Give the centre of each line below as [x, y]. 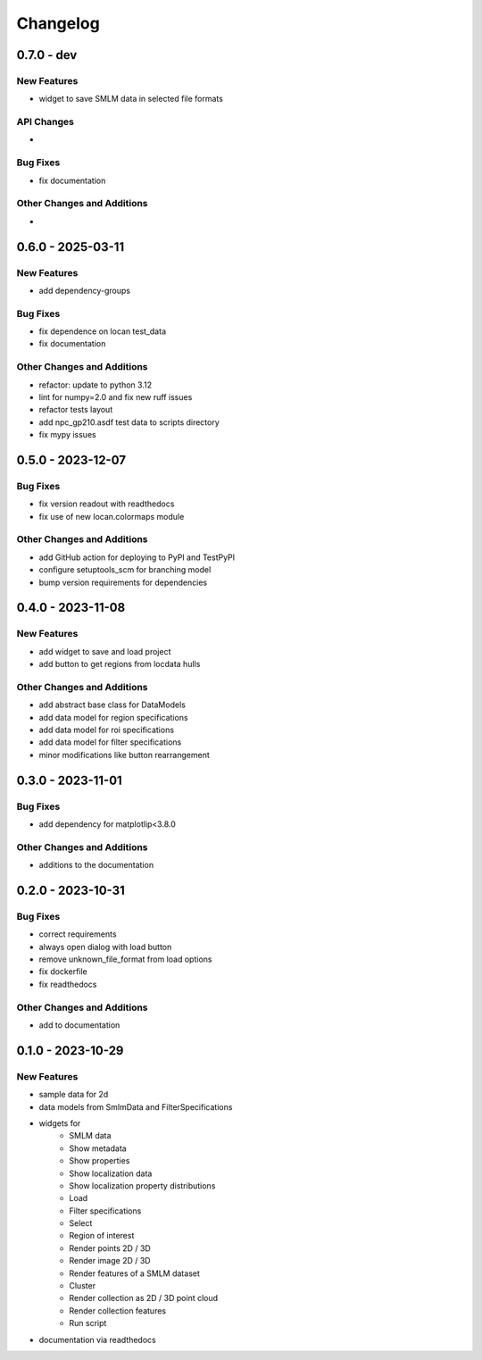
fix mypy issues [68, 435]
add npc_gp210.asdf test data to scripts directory [129, 422]
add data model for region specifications [113, 717]
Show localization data [111, 1173]
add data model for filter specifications [110, 742]
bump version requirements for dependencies [123, 582]
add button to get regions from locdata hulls [120, 664]
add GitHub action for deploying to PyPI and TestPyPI [137, 557]
